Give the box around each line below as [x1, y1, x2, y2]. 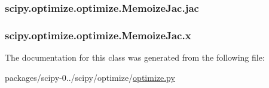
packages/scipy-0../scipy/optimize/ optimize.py [5, 71, 175, 83]
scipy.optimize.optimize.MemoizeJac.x [5, 27, 191, 42]
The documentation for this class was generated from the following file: [5, 51, 265, 64]
